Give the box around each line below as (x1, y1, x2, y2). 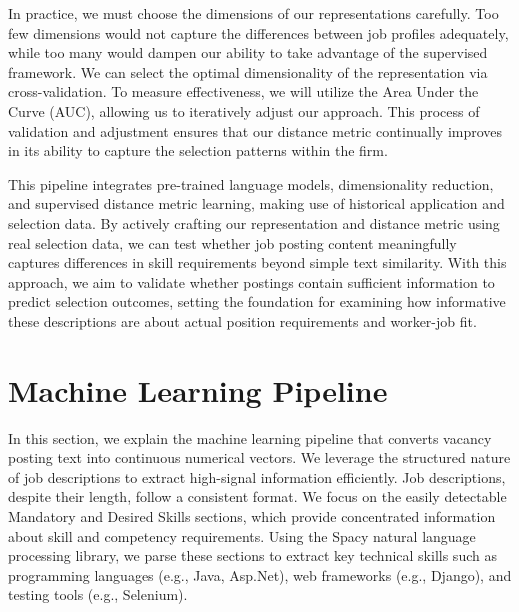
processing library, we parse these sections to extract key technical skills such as (8, 545, 497, 566)
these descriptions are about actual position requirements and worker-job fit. (8, 310, 477, 331)
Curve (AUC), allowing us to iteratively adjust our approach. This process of (8, 100, 480, 121)
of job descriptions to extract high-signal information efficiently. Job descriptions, (8, 466, 506, 487)
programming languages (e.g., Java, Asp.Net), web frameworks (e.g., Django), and (8, 564, 512, 585)
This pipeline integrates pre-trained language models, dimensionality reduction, (8, 173, 494, 194)
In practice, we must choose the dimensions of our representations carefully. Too (8, 3, 499, 23)
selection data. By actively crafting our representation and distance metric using (8, 212, 500, 233)
